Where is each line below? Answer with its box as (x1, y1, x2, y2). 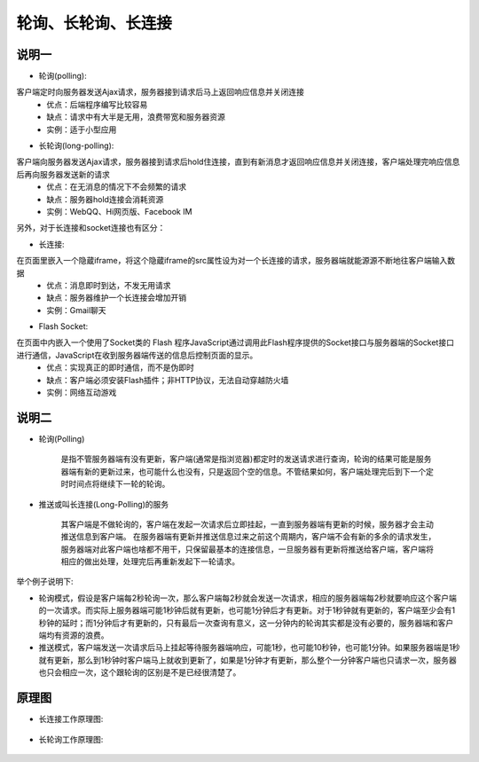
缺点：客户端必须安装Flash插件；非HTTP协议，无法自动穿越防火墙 (46, 374, 289, 385)
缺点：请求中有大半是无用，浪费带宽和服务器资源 (46, 112, 225, 122)
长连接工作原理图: (38, 714, 104, 725)
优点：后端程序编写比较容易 (46, 98, 148, 110)
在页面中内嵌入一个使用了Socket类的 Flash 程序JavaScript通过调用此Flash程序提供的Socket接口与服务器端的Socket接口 (16, 337, 454, 348)
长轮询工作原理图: (38, 734, 104, 744)
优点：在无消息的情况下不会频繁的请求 (46, 182, 186, 192)
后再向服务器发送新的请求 (16, 169, 110, 179)
